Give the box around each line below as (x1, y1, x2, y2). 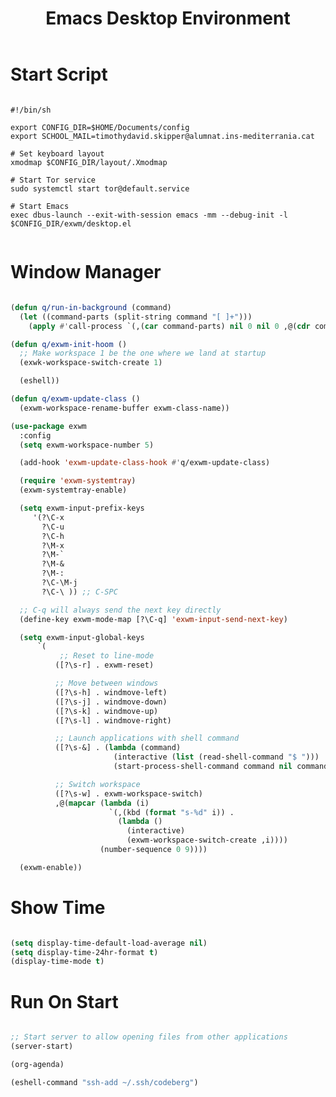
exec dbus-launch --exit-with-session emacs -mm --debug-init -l (10, 210, 288, 220)
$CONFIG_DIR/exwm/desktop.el (10, 218, 132, 229)
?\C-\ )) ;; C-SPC (41, 587, 118, 597)
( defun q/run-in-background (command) (10, 302, 172, 312)
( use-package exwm (10, 421, 87, 431)
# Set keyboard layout (10, 148, 105, 159)
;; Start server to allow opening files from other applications (10, 1032, 288, 1042)
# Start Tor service (10, 175, 97, 185)
